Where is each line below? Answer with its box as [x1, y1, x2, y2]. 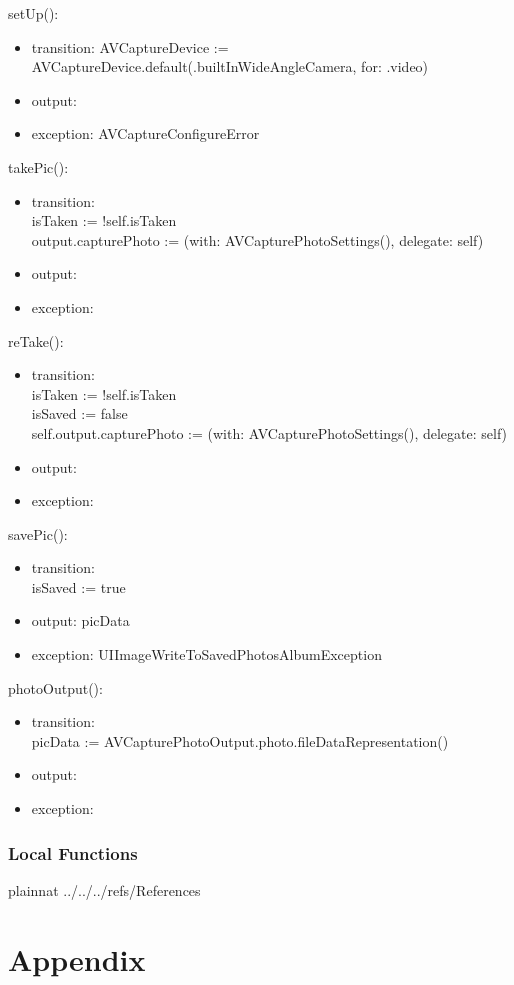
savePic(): [8, 523, 68, 544]
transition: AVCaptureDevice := [31, 36, 229, 57]
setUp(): [8, 3, 59, 23]
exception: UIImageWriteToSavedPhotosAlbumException [31, 644, 382, 665]
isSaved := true [31, 576, 126, 597]
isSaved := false [31, 403, 128, 424]
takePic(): [8, 156, 69, 177]
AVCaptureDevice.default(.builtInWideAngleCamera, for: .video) [31, 56, 429, 77]
